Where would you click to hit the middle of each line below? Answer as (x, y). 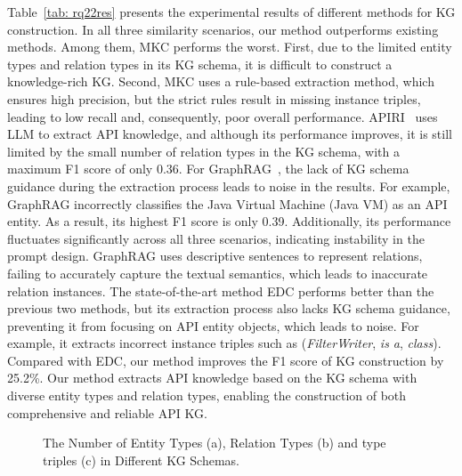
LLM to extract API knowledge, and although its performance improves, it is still (230, 134)
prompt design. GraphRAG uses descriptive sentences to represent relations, (215, 256)
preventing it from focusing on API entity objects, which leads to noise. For (213, 325)
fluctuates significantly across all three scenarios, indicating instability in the (216, 238)
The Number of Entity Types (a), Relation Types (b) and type (215, 443)
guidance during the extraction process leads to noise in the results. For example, (229, 186)
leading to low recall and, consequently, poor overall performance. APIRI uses (223, 116)
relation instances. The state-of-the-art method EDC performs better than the (221, 290)
